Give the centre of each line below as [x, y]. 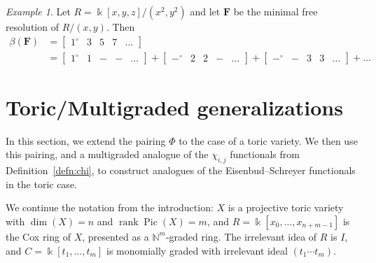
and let [205, 11]
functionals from [265, 154]
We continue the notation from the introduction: [110, 207]
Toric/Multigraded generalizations [174, 107]
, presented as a [116, 236]
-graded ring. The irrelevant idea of [241, 236]
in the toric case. [41, 184]
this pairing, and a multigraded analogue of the [107, 154]
